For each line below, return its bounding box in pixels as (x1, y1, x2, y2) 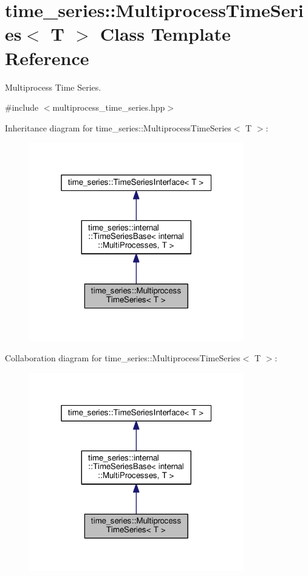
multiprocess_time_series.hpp (52, 101, 165, 114)
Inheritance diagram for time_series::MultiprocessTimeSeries (5, 121, 231, 134)
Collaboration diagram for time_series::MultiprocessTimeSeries (5, 352, 241, 364)
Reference (5, 45, 89, 70)
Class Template (100, 21, 231, 46)
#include (5, 101, 39, 114)
